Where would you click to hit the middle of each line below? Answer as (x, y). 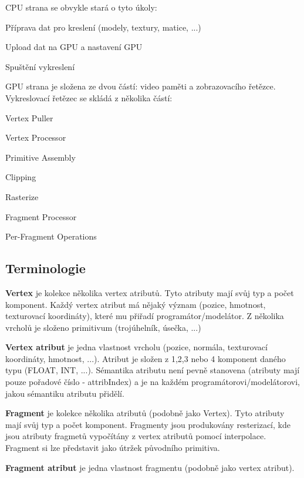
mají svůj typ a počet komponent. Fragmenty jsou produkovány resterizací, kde (148, 424)
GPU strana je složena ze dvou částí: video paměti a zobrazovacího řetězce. (141, 86)
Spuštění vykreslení (40, 66)
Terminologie (45, 268)
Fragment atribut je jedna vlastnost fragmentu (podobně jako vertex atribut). (150, 467)
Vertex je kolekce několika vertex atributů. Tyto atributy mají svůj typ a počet (150, 292)
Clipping (21, 177)
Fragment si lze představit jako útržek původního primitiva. (113, 448)
